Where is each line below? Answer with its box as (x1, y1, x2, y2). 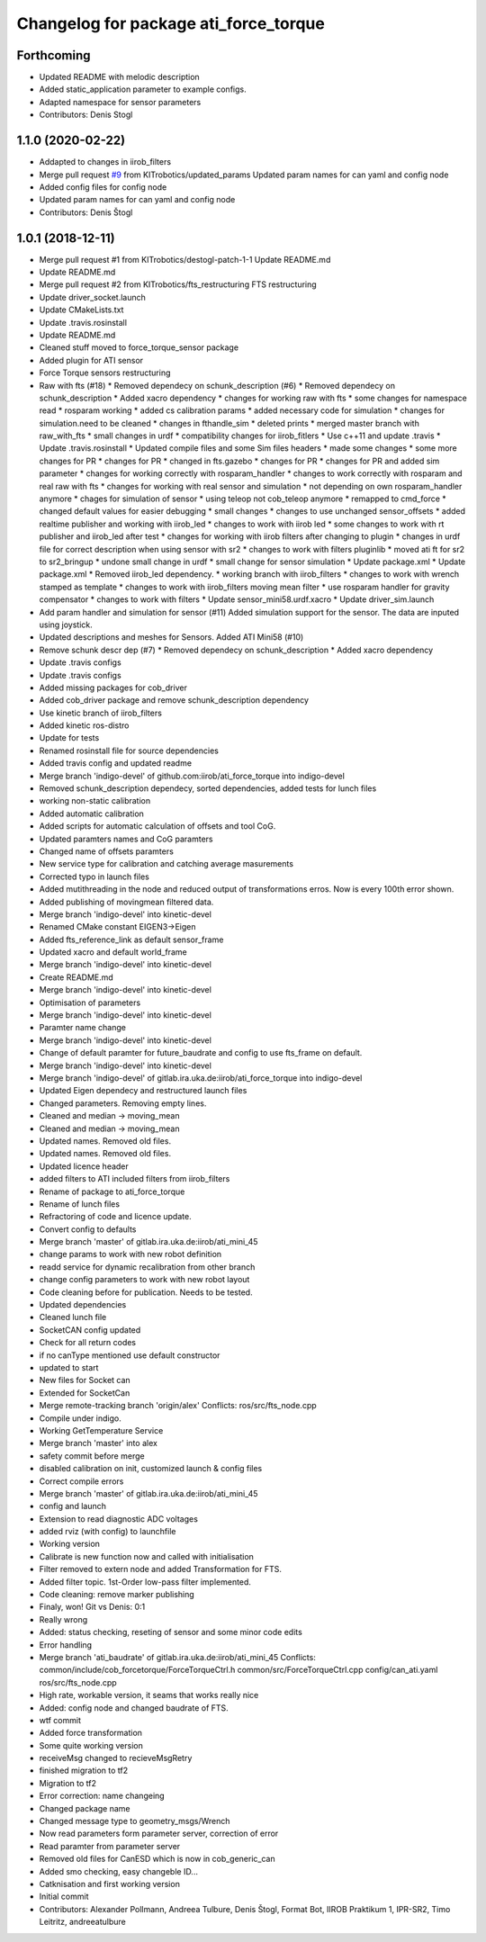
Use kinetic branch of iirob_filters (39, 707, 162, 718)
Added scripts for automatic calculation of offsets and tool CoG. (39, 821, 276, 832)
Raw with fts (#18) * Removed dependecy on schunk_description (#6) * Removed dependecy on (39, 380, 396, 391)
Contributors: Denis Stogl (39, 109, 133, 121)
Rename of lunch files (39, 1198, 121, 1209)
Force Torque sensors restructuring (39, 367, 171, 378)
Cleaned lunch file (39, 1312, 107, 1323)
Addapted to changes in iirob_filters (39, 157, 171, 167)
